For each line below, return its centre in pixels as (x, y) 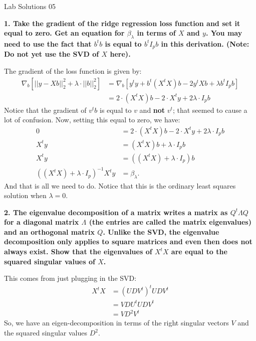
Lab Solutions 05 (30, 6)
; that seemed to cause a (210, 110)
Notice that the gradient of (45, 110)
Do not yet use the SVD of (52, 54)
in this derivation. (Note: (205, 43)
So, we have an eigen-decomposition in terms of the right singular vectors (116, 323)
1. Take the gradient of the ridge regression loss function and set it (122, 23)
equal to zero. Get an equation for (64, 33)
